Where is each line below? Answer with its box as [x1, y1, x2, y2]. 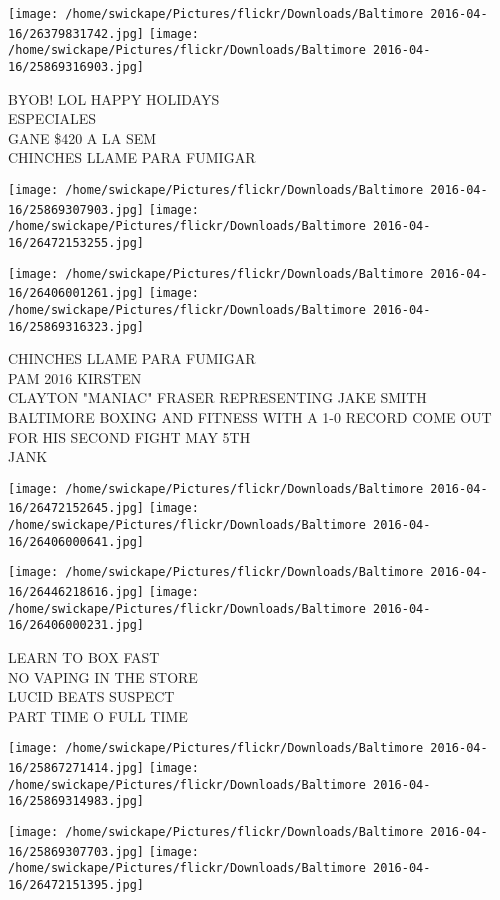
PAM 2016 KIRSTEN [8, 367, 142, 388]
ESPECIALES [8, 108, 97, 129]
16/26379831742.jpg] [8, 26, 145, 41]
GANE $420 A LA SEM [8, 127, 157, 148]
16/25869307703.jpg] [8, 844, 145, 859]
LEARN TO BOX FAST [8, 647, 160, 668]
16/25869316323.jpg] [8, 319, 145, 334]
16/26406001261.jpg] [8, 286, 145, 301]
